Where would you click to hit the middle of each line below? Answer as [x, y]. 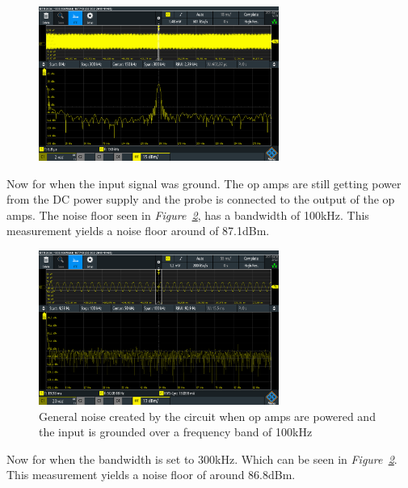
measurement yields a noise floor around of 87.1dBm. [138, 231]
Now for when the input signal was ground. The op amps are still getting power [204, 183]
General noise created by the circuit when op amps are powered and [207, 416]
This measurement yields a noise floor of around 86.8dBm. [151, 475]
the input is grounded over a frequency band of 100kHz [176, 432]
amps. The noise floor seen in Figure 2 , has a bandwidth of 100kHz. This [188, 215]
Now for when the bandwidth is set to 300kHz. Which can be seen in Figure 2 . [202, 459]
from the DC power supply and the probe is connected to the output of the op [201, 199]
